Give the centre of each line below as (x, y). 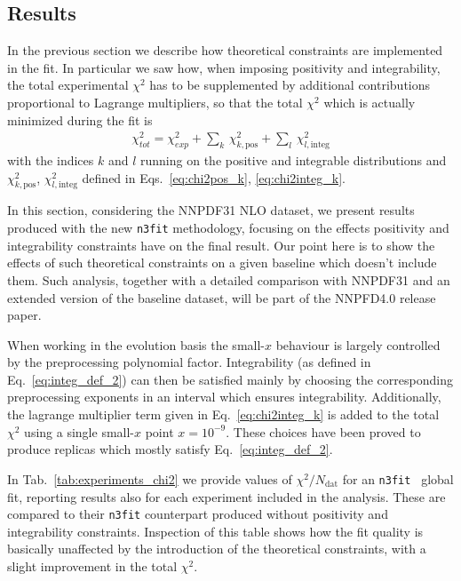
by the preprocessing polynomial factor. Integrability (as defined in (189, 362)
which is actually (370, 102)
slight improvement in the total (92, 565)
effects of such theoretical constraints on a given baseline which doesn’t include (222, 263)
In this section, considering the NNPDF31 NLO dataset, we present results (211, 210)
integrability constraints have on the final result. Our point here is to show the (221, 245)
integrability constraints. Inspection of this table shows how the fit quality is (215, 531)
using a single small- (79, 431)
